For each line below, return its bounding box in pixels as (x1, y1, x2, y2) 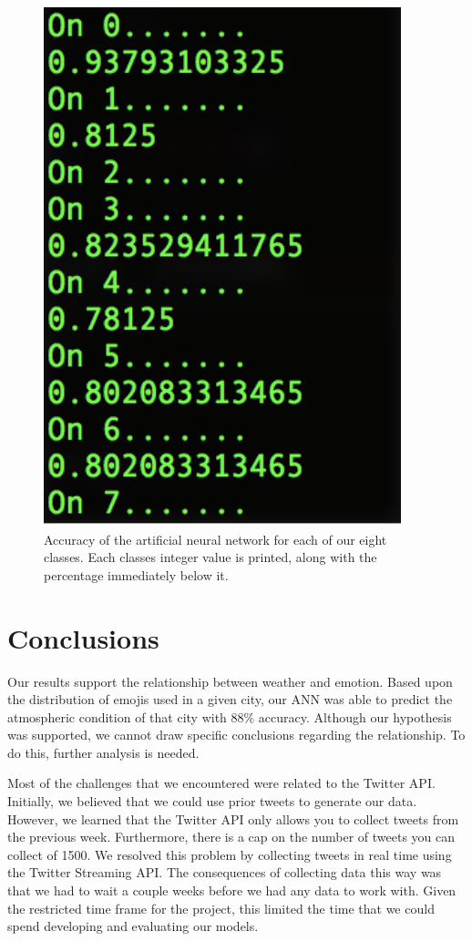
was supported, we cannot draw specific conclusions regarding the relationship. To (7, 725, 466, 744)
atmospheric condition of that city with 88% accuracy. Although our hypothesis (7, 707, 452, 726)
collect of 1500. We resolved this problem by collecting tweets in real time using (7, 844, 452, 864)
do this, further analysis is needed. (7, 742, 200, 762)
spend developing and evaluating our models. (7, 916, 259, 936)
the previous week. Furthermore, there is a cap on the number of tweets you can (7, 827, 456, 846)
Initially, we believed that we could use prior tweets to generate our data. (7, 792, 417, 811)
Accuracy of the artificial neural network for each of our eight (44, 529, 387, 548)
